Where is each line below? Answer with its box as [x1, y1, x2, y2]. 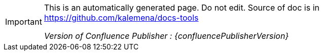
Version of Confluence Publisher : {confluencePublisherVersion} [44, 31, 289, 41]
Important [5, 17, 42, 27]
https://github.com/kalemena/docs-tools [44, 13, 199, 23]
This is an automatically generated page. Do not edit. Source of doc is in [44, 3, 319, 13]
